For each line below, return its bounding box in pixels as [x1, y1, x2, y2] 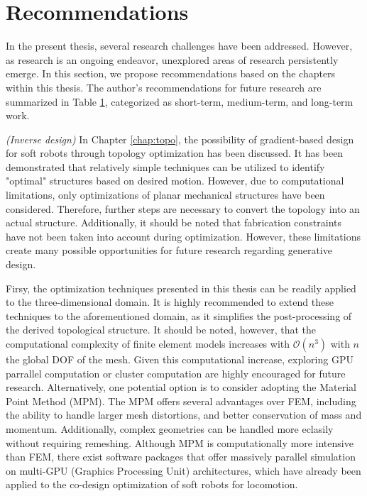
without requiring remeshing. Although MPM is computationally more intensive [6, 435, 354, 450]
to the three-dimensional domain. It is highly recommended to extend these [6, 294, 334, 309]
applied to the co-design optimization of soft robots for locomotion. [6, 477, 298, 492]
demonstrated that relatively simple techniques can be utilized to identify [6, 159, 325, 174]
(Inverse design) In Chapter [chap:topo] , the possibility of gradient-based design [6, 131, 354, 146]
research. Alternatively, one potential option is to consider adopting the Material [6, 380, 356, 395]
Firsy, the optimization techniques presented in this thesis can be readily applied [6, 280, 356, 295]
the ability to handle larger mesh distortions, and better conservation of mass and [6, 407, 362, 422]
